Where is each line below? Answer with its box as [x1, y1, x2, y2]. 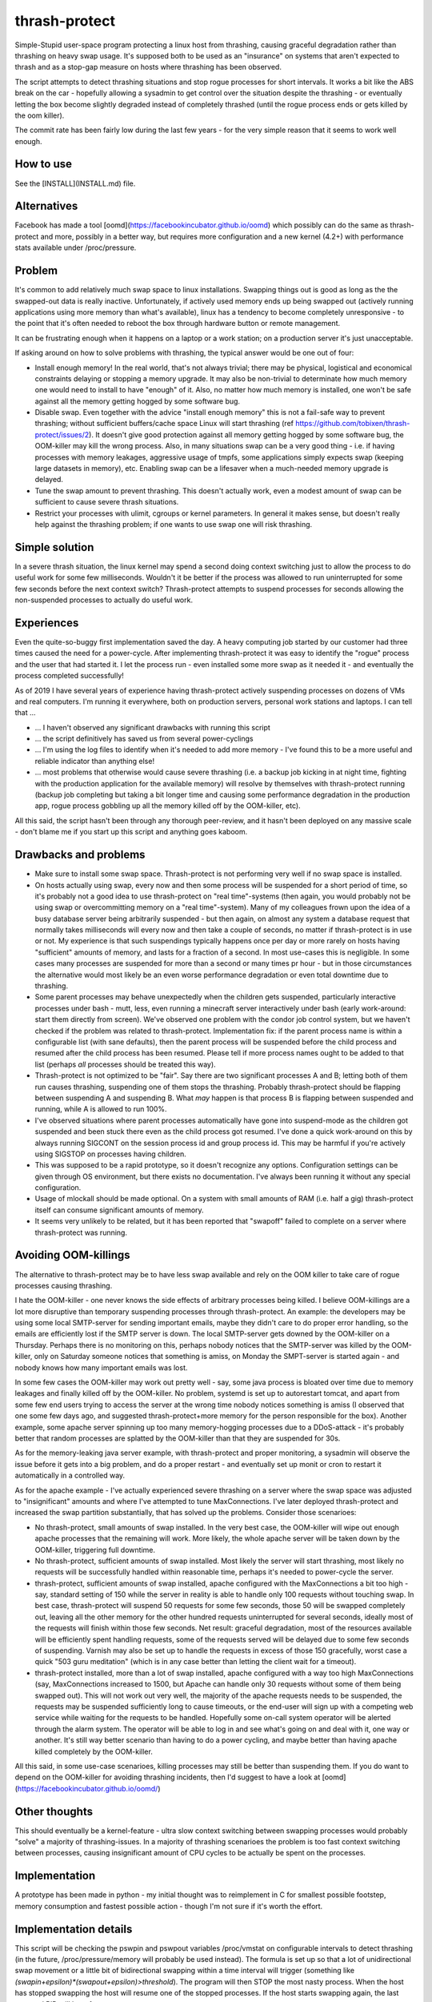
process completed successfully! [14, 671, 124, 681]
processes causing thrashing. [14, 1280, 113, 1290]
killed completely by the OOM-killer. [34, 1747, 154, 1756]
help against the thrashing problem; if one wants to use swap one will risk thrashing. [34, 519, 313, 529]
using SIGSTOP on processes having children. [34, 1149, 187, 1159]
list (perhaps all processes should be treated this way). [34, 1059, 216, 1069]
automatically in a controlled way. [14, 1470, 126, 1481]
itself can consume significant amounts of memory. [34, 1205, 204, 1215]
